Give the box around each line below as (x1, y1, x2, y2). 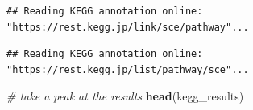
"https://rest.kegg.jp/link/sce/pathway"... (6, 21, 249, 33)
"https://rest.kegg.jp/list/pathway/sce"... (6, 63, 249, 75)
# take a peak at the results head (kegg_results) (6, 88, 244, 104)
